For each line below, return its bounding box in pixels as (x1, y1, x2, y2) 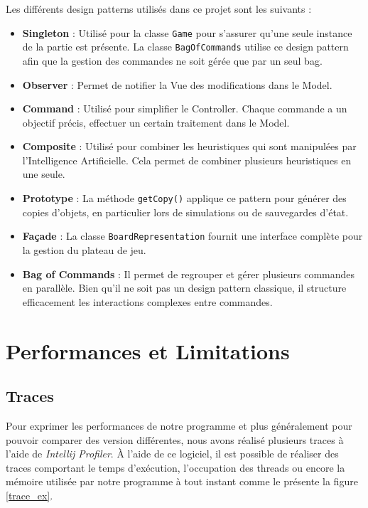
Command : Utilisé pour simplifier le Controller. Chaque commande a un (22, 101, 347, 116)
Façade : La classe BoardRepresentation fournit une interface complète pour (22, 228, 363, 243)
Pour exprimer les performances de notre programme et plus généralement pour (6, 418, 352, 433)
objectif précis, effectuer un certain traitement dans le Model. (22, 115, 290, 129)
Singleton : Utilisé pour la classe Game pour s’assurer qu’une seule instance (22, 25, 352, 40)
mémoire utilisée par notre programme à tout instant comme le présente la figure (6, 474, 358, 489)
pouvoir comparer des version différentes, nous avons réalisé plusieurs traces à (6, 432, 344, 447)
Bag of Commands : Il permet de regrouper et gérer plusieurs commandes (22, 266, 355, 281)
